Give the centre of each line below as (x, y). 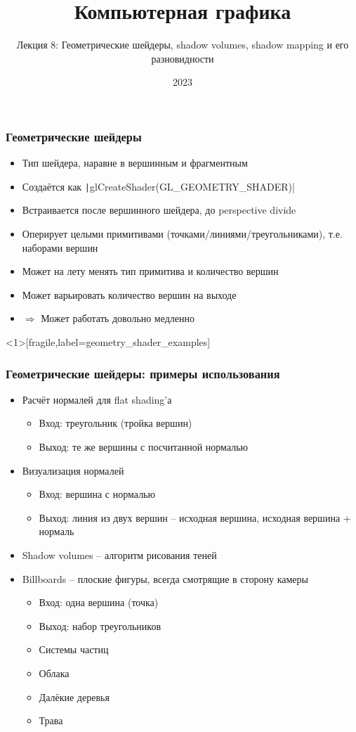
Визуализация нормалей (73, 470)
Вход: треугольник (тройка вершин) (116, 423)
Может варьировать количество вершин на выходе (129, 294)
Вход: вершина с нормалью (97, 494)
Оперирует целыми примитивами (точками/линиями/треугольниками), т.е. (182, 234)
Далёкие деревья (74, 696)
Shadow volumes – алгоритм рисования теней (119, 554)
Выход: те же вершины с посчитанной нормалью (144, 447)
